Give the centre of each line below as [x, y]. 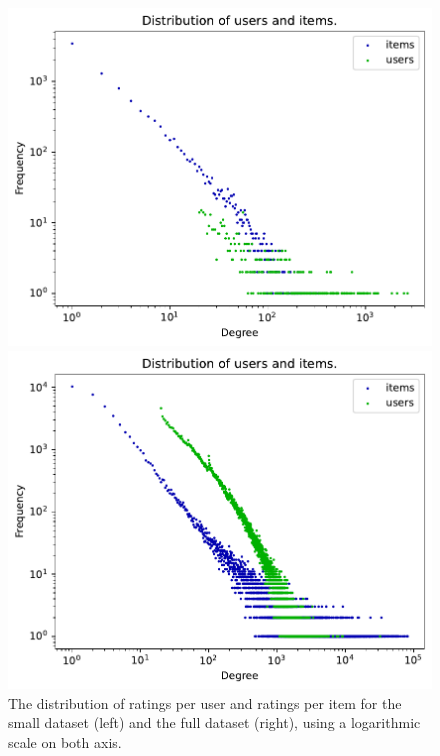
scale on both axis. [65, 741]
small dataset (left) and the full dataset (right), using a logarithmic [214, 722]
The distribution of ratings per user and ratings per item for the [205, 702]
